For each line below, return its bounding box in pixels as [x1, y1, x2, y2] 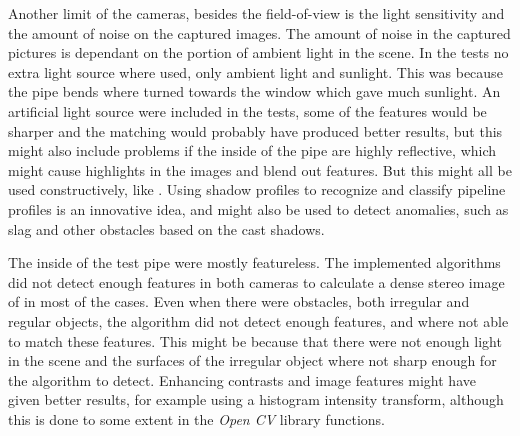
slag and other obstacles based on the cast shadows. [8, 218, 325, 239]
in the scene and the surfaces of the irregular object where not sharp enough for [8, 350, 497, 371]
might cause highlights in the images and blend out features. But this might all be [8, 159, 512, 180]
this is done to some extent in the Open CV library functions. [8, 408, 385, 429]
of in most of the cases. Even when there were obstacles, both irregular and [8, 291, 470, 312]
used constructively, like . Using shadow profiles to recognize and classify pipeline [8, 179, 506, 200]
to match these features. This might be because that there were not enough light [8, 330, 502, 351]
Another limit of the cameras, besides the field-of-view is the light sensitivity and [8, 3, 505, 23]
